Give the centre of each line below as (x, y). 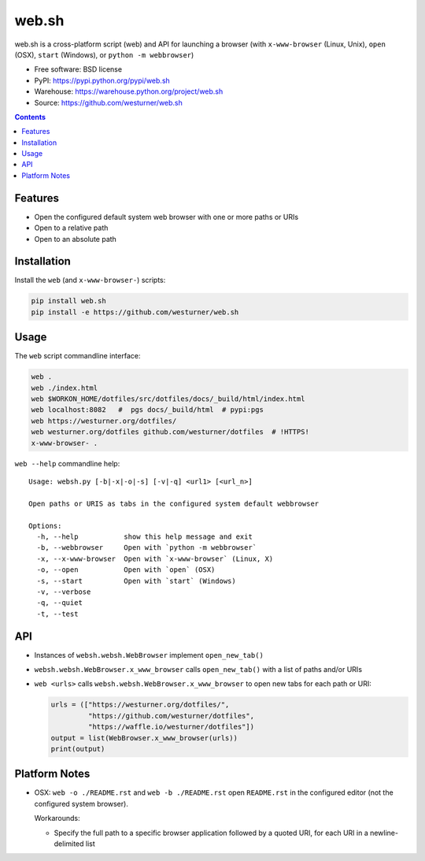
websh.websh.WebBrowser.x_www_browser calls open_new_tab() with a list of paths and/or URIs (198, 669)
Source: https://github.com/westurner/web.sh (108, 102)
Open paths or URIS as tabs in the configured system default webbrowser (174, 503)
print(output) (78, 749)
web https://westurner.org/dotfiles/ (104, 421)
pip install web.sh (68, 301)
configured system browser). (81, 803)
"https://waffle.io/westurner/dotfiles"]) (171, 727)
